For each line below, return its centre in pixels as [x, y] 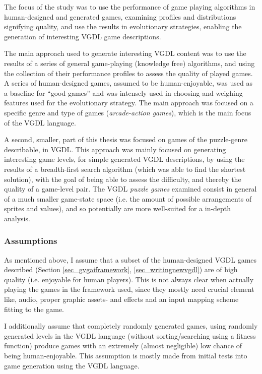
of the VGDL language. [40, 122]
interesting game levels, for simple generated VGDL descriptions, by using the [124, 159]
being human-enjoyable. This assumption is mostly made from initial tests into [126, 356]
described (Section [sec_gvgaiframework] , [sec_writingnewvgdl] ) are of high [121, 269]
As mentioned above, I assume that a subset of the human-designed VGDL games [130, 259]
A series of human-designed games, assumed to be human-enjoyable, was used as [128, 83]
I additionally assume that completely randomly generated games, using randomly [131, 326]
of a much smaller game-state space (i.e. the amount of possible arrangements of [128, 198]
